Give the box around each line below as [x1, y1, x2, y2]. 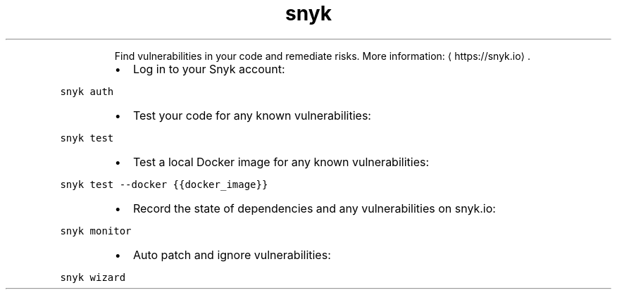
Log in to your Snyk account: [132, 61, 285, 76]
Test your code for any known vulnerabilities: [132, 108, 371, 123]
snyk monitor [60, 225, 132, 237]
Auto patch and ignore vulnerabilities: [132, 247, 331, 262]
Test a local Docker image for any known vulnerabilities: [132, 154, 430, 169]
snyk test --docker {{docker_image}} [60, 178, 268, 190]
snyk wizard [60, 271, 126, 283]
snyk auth [60, 85, 114, 97]
